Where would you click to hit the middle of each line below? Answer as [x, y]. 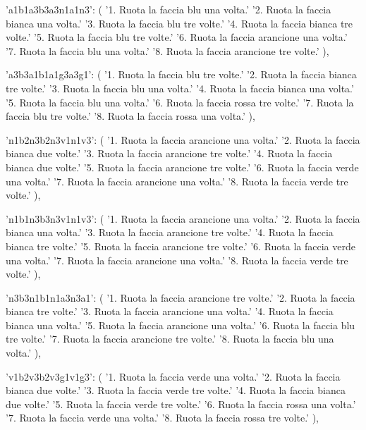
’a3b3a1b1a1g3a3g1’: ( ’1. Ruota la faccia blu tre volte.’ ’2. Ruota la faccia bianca [181, 74]
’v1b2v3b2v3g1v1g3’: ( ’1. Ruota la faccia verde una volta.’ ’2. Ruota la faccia [173, 376]
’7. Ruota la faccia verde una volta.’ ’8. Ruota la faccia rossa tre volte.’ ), [162, 418]
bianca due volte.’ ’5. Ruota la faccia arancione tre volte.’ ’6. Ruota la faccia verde [182, 167]
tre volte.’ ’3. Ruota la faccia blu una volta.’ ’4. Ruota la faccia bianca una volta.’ [180, 88]
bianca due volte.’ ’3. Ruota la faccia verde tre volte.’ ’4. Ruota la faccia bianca [176, 390]
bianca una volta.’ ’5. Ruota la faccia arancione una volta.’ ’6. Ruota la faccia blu [181, 325]
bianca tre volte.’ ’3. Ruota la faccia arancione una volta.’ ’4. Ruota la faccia [170, 311]
